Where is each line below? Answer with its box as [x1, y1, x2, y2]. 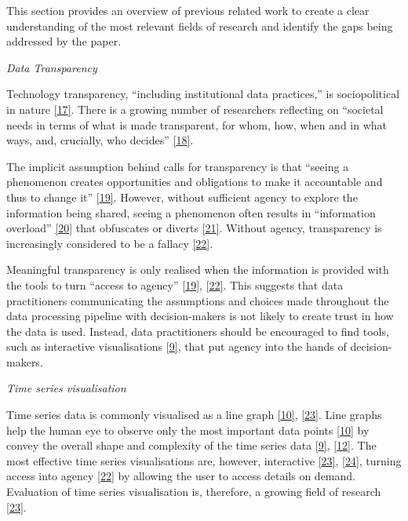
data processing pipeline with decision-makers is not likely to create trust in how [6, 308, 394, 324]
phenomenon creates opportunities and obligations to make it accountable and [6, 173, 383, 190]
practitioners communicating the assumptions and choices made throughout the [6, 292, 389, 308]
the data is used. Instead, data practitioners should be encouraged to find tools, [6, 322, 389, 339]
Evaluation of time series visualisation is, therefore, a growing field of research [6, 483, 381, 500]
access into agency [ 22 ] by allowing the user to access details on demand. [6, 468, 355, 484]
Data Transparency [6, 59, 97, 75]
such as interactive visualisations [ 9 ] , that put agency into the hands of [6, 338, 347, 355]
